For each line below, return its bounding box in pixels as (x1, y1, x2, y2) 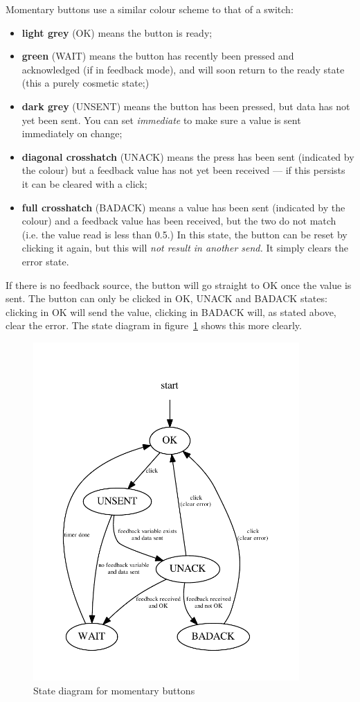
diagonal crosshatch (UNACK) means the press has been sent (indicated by (21, 149, 354, 164)
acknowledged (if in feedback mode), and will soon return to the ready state (21, 62, 345, 76)
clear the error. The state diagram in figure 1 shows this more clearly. (6, 318, 302, 333)
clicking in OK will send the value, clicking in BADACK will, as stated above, (6, 304, 336, 319)
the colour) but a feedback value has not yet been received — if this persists (21, 163, 345, 177)
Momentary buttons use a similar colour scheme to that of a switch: (6, 2, 294, 16)
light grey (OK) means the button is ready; (21, 25, 213, 40)
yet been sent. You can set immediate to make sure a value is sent (21, 112, 301, 127)
